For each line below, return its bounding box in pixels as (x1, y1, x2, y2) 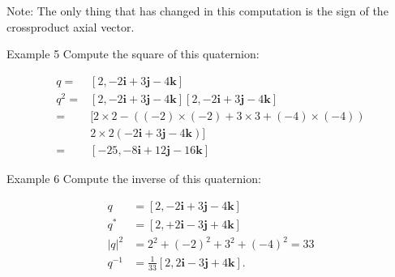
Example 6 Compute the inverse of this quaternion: (6, 170, 261, 187)
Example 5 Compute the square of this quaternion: (6, 45, 260, 62)
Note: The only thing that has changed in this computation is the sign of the (6, 2, 389, 19)
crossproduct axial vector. (6, 18, 135, 35)
